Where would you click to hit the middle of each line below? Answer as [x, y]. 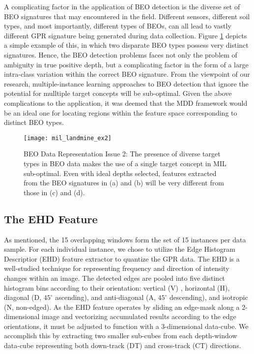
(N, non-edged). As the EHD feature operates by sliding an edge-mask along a [122, 307]
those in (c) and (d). [54, 192]
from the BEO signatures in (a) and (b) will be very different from [124, 183]
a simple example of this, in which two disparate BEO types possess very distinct [126, 45]
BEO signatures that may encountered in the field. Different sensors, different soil [127, 16]
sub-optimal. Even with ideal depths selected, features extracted [120, 173]
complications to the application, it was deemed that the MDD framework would [126, 103]
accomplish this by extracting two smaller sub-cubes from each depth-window [121, 336]
